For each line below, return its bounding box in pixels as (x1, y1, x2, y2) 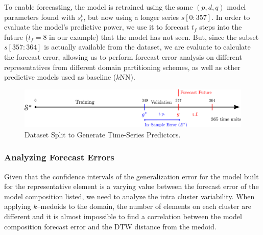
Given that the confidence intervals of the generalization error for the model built (4, 171, 259, 181)
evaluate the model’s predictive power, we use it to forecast (4, 21, 189, 32)
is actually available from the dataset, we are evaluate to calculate (44, 41, 251, 52)
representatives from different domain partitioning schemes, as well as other (4, 61, 241, 72)
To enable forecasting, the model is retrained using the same (4, 2, 193, 12)
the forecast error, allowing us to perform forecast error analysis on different (4, 51, 242, 62)
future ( (4, 31, 29, 42)
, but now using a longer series (83, 11, 179, 22)
